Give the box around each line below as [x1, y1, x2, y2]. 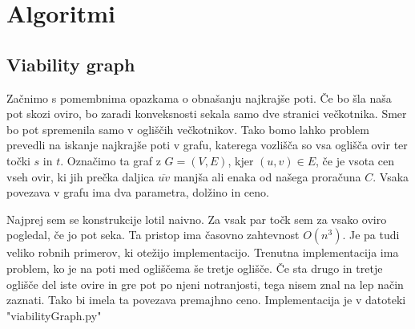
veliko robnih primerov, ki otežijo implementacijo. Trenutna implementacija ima [6, 244, 399, 261]
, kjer [228, 152, 254, 169]
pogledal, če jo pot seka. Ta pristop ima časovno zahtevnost [6, 226, 300, 243]
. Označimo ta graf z [60, 152, 161, 169]
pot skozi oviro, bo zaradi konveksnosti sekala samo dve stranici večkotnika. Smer [6, 105, 407, 122]
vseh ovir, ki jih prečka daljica [6, 168, 155, 185]
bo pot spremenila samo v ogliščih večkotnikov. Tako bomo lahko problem [6, 120, 369, 137]
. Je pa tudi [342, 226, 400, 243]
